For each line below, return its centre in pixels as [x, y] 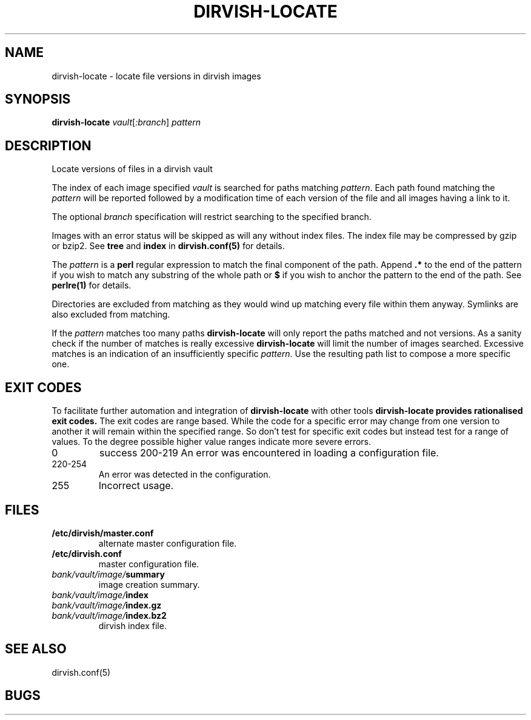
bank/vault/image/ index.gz [107, 605]
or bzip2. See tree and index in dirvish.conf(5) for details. [168, 246]
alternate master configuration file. [168, 543]
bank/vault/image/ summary [108, 574]
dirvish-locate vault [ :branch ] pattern [126, 122]
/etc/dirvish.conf [87, 553]
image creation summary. [149, 584]
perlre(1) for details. [92, 285]
